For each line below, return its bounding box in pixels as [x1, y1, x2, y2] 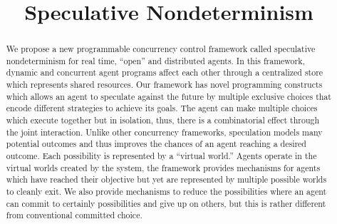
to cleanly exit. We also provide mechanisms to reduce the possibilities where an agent [6, 185, 327, 198]
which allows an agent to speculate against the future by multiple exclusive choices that [6, 90, 331, 102]
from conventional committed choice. [6, 209, 142, 221]
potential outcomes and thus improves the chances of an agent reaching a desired [6, 138, 306, 150]
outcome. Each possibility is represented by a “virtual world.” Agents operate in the [6, 150, 317, 162]
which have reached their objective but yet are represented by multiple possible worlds [6, 173, 327, 185]
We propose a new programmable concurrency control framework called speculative [6, 43, 316, 55]
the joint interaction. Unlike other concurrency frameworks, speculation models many [6, 126, 323, 138]
